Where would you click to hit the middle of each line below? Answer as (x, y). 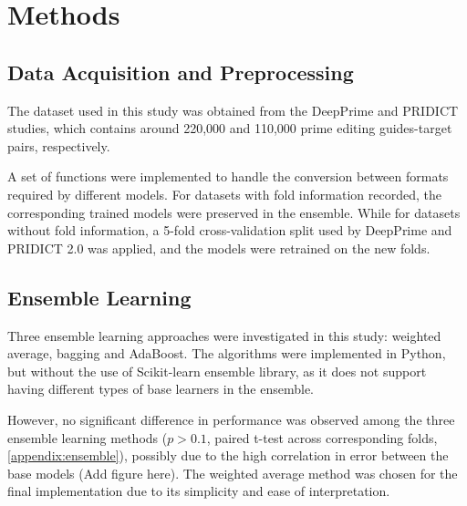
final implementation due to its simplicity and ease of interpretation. (199, 491)
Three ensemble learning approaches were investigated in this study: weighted (224, 335)
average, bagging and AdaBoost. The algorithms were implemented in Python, (227, 353)
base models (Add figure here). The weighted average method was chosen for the (233, 473)
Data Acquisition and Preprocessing (181, 72)
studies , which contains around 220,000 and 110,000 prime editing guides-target (230, 128)
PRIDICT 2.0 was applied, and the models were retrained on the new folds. (219, 248)
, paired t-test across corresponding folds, (322, 437)
